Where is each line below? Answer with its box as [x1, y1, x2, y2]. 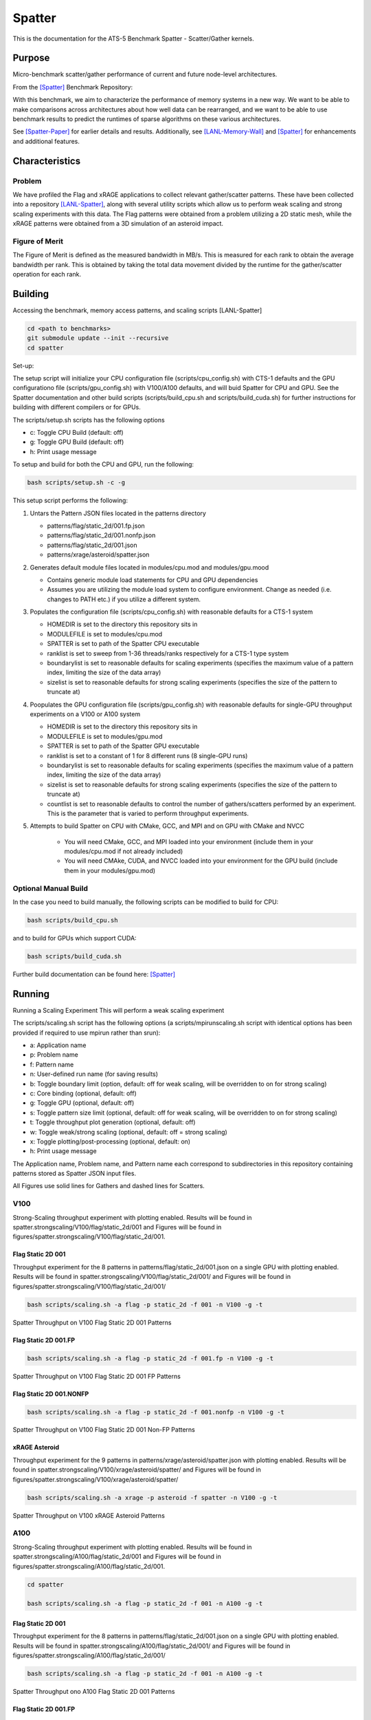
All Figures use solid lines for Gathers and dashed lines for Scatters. [12, 1182, 205, 1190]
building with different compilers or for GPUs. [12, 403, 141, 411]
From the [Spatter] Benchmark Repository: [12, 83, 133, 91]
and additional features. [12, 137, 80, 145]
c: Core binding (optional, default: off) [30, 1089, 137, 1097]
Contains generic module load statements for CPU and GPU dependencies [47, 575, 258, 584]
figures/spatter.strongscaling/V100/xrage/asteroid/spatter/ [12, 1475, 179, 1483]
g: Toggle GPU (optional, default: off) [30, 1099, 135, 1107]
